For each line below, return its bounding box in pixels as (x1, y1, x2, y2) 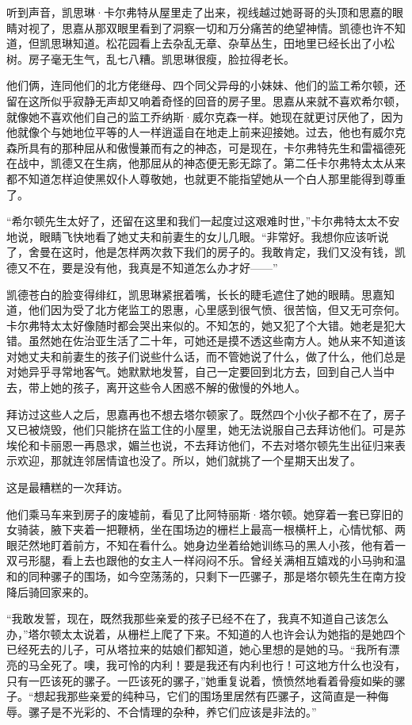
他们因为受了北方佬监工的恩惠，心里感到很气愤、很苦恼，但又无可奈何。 (28, 301, 406, 318)
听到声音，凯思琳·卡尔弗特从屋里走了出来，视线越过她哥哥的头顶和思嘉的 (6, 4, 392, 20)
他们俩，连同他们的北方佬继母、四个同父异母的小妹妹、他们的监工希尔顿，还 (6, 77, 406, 94)
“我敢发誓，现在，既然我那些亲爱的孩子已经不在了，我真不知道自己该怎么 (6, 610, 389, 627)
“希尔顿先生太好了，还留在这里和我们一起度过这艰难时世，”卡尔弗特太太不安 (6, 213, 400, 229)
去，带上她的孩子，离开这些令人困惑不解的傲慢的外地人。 (6, 379, 306, 396)
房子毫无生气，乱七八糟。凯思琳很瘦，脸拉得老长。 (28, 50, 295, 67)
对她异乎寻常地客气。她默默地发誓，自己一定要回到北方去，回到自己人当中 (6, 363, 395, 380)
